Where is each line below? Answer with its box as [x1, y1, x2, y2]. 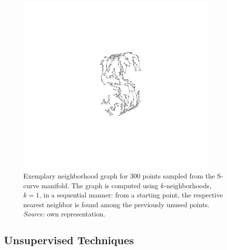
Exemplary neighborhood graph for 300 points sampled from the [23, 171, 215, 181]
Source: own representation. [23, 209, 105, 219]
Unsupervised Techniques [4, 232, 134, 248]
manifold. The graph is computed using [41, 180, 159, 190]
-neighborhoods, [164, 180, 211, 190]
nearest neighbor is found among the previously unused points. [23, 199, 210, 209]
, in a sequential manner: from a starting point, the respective [39, 190, 223, 200]
